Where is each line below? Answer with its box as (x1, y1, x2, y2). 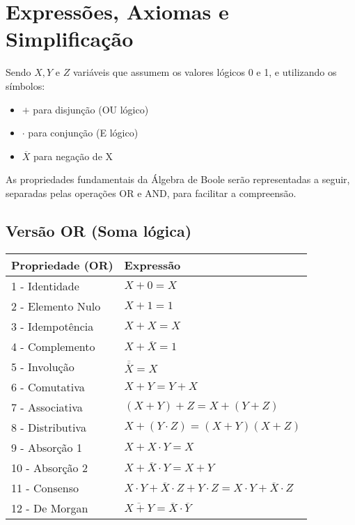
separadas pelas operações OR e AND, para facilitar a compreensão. (6, 185, 297, 200)
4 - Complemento (11, 338, 95, 354)
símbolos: (6, 78, 45, 93)
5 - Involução (11, 358, 74, 375)
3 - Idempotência (11, 318, 94, 334)
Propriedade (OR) (11, 256, 113, 273)
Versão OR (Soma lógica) (6, 219, 192, 241)
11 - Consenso (11, 479, 79, 496)
